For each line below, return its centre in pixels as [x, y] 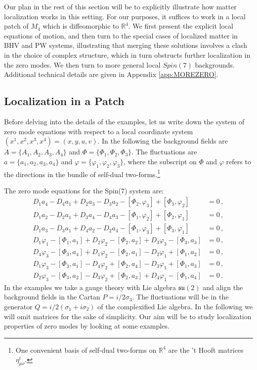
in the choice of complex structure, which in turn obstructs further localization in [127, 55]
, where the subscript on [160, 161]
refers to [238, 161]
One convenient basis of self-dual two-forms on [86, 350]
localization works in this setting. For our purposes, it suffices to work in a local [125, 16]
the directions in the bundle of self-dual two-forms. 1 [82, 173]
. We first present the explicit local [181, 26]
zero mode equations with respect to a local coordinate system [99, 131]
